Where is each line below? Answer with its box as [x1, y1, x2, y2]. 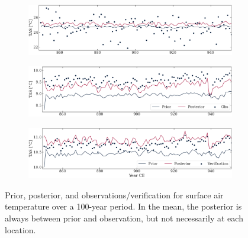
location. [5, 223, 36, 236]
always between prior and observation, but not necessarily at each [5, 211, 243, 224]
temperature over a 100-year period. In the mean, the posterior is [5, 200, 242, 213]
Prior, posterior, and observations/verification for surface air [5, 188, 224, 201]
